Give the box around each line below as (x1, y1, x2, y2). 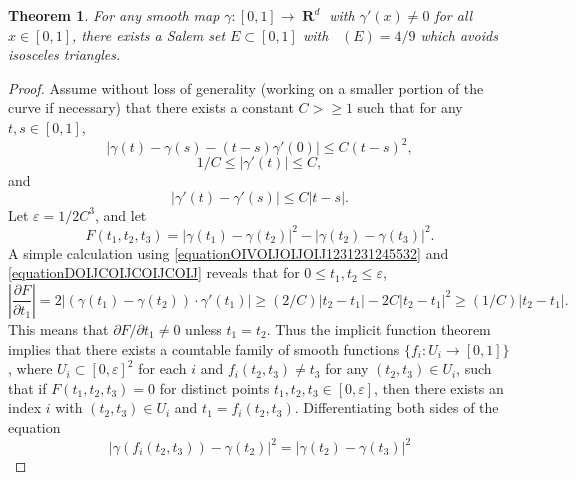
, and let (94, 204, 147, 225)
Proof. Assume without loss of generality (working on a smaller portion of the (8, 77, 484, 98)
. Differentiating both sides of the (294, 397, 499, 418)
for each (138, 358, 187, 379)
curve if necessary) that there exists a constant (8, 97, 294, 118)
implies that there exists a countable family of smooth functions (8, 338, 400, 359)
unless (185, 318, 222, 339)
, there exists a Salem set (72, 24, 226, 45)
